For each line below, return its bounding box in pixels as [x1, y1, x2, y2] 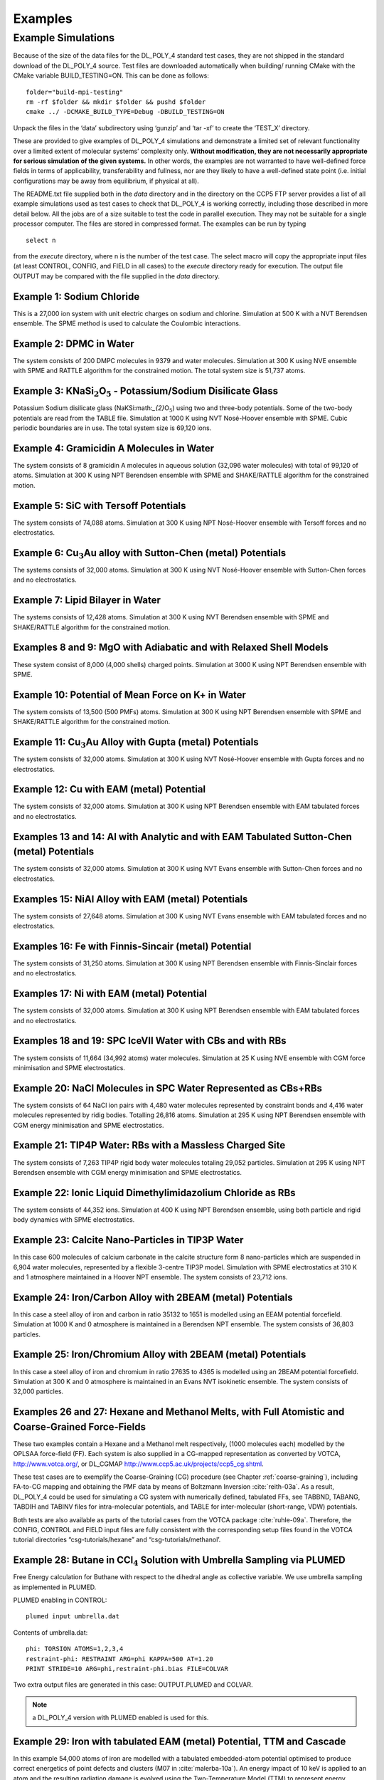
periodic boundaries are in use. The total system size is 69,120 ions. [13, 424, 212, 432]
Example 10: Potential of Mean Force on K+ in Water [13, 689, 247, 701]
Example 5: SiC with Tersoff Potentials [13, 499, 186, 512]
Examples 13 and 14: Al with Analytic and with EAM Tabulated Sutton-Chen [13, 830, 352, 843]
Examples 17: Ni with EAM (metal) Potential [13, 988, 208, 1000]
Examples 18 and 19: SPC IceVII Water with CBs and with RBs [13, 1035, 287, 1047]
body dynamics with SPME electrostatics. [13, 1215, 135, 1224]
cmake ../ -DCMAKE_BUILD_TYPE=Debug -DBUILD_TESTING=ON [26, 108, 225, 116]
